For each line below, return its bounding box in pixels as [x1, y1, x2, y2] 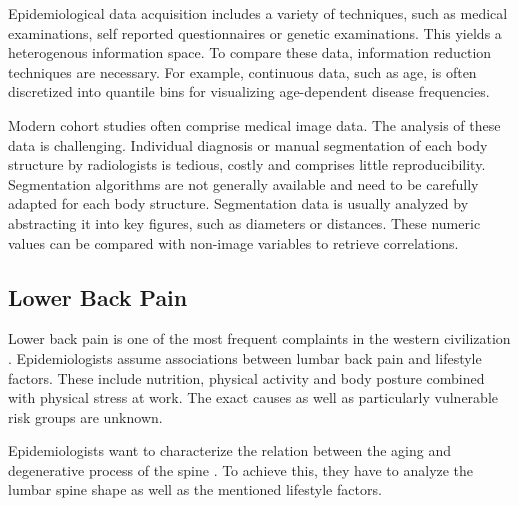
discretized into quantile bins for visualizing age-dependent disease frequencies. [8, 81, 490, 102]
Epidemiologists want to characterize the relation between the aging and [8, 440, 452, 461]
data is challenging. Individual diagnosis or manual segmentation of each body [8, 134, 488, 155]
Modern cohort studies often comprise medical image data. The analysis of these [8, 114, 501, 135]
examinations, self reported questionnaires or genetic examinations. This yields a [8, 22, 502, 43]
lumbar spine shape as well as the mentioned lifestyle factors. [8, 479, 382, 500]
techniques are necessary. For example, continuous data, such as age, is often [8, 61, 477, 82]
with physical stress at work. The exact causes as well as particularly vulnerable [8, 387, 498, 408]
